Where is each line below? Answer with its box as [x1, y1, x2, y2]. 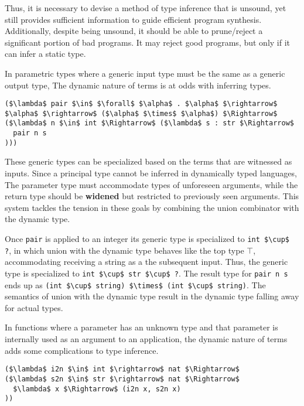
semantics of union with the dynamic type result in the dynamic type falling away [5, 290, 299, 302]
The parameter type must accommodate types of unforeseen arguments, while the [5, 178, 298, 190]
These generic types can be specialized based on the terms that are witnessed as [5, 155, 292, 168]
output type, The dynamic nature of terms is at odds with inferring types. [5, 79, 271, 91]
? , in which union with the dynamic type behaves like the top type [5, 244, 244, 256]
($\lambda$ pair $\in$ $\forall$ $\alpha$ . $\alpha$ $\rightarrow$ [5, 100, 278, 108]
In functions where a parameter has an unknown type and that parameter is [5, 321, 278, 333]
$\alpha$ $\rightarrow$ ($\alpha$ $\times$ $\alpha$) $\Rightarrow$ [5, 109, 278, 118]
